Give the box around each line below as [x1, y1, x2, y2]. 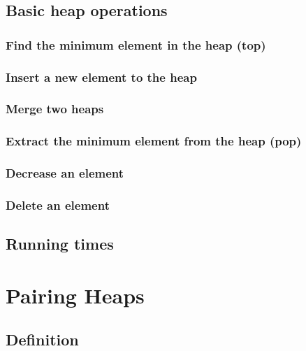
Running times [6, 233, 114, 255]
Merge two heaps [6, 100, 104, 117]
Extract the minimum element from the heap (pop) [6, 132, 302, 150]
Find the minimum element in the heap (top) [6, 36, 266, 53]
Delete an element [6, 196, 110, 213]
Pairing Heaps [6, 280, 145, 309]
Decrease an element [6, 164, 124, 182]
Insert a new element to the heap [6, 68, 197, 85]
